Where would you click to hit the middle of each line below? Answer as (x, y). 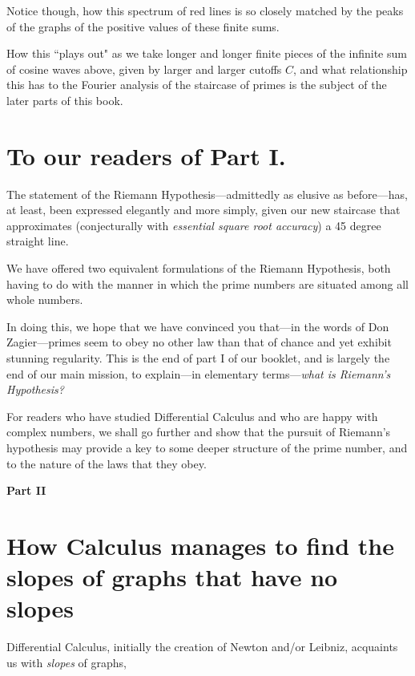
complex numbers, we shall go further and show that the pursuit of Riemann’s (199, 432)
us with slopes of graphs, (67, 662)
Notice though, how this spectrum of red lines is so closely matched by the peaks (205, 10)
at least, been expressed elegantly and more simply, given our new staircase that (203, 210)
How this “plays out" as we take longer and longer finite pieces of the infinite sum (207, 53)
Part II (26, 490)
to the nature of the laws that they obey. (107, 463)
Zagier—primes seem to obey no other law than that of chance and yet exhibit (199, 342)
